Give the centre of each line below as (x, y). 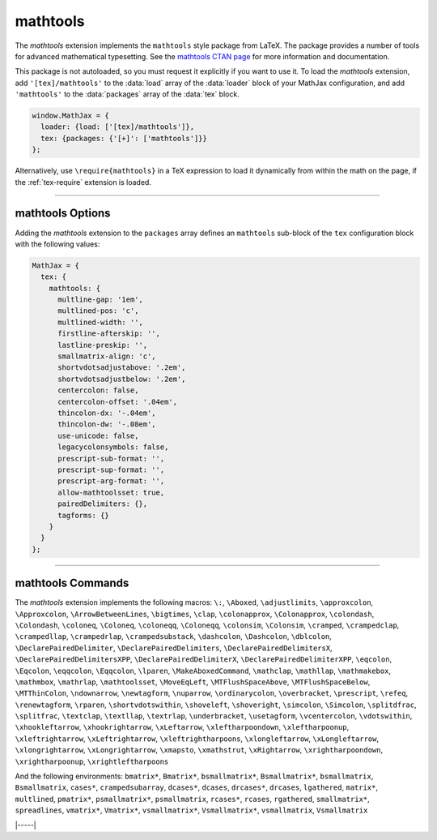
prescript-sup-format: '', (111, 469)
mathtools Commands (72, 583)
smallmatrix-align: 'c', (107, 356)
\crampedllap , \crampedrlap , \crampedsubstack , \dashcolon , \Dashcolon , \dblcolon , (173, 636)
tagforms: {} (83, 515)
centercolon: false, (98, 390)
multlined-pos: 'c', (98, 311)
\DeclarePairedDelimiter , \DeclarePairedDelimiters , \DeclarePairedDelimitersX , (174, 648)
